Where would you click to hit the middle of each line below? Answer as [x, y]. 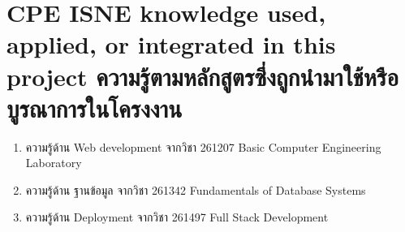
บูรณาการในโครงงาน [95, 107]
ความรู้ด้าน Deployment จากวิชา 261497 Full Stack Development [177, 217]
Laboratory [54, 163]
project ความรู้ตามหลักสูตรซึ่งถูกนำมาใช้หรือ [202, 76]
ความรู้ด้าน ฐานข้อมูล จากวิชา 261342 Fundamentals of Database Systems [196, 189]
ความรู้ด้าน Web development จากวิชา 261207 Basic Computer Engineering [203, 146]
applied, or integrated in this [171, 44]
